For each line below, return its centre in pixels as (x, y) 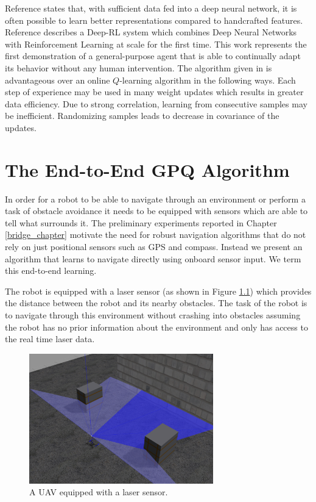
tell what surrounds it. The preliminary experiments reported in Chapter (141, 222)
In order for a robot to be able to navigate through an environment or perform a (155, 199)
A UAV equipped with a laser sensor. (99, 492)
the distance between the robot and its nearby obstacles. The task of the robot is (156, 303)
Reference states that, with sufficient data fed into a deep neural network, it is (151, 8)
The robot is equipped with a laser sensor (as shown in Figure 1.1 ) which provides (158, 291)
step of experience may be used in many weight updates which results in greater (154, 92)
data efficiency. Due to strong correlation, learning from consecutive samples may (156, 103)
